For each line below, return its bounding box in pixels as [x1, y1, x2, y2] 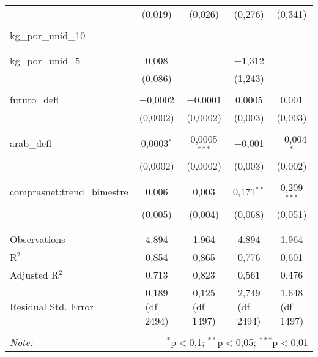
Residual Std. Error [10, 299, 94, 314]
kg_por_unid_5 [10, 53, 81, 67]
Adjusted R [10, 267, 59, 282]
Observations [10, 231, 65, 246]
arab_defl [10, 136, 52, 151]
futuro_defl [10, 92, 59, 107]
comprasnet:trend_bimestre [10, 184, 128, 199]
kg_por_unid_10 [10, 28, 86, 42]
